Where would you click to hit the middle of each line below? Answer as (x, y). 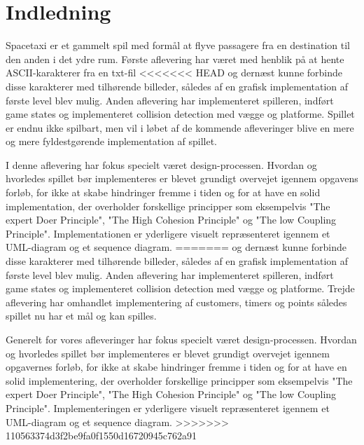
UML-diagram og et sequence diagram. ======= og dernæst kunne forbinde (176, 247)
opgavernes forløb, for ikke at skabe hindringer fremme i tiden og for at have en (176, 367)
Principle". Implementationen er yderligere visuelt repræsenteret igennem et (168, 233)
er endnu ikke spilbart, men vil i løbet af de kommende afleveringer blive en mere (180, 127)
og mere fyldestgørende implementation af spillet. (112, 141)
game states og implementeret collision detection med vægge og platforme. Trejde (180, 288)
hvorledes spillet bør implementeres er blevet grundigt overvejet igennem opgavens (182, 178)
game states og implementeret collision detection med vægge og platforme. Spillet (180, 114)
